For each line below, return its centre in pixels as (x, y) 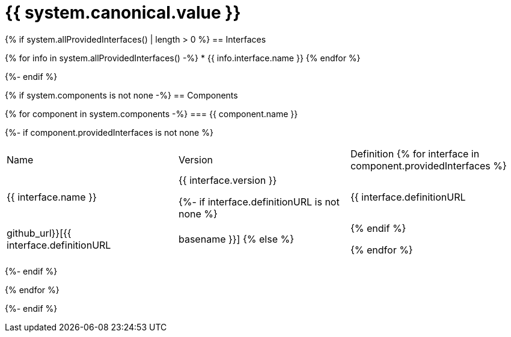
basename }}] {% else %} (236, 239)
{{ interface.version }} (228, 180)
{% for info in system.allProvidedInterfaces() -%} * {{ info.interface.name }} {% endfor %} (183, 58)
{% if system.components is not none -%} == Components (121, 95)
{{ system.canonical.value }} (123, 13)
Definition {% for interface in (415, 153)
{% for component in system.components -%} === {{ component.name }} (151, 114)
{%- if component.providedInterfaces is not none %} (109, 132)
